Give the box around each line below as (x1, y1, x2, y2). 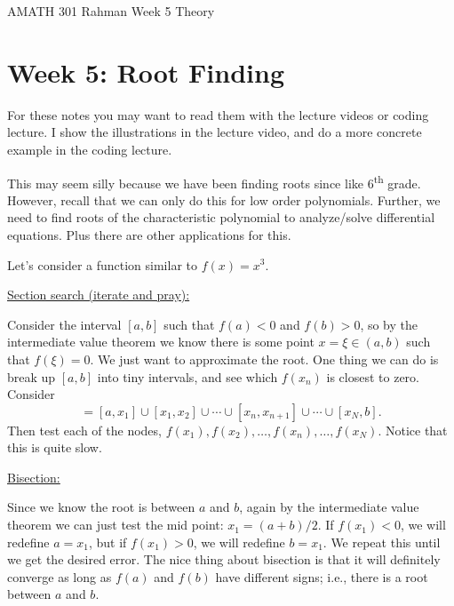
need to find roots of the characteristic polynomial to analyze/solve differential (7, 208, 435, 227)
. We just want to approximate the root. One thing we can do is (90, 349, 439, 368)
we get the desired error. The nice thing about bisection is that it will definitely (7, 550, 441, 569)
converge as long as (7, 567, 112, 586)
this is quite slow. (7, 438, 102, 457)
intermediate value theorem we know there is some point (7, 332, 315, 351)
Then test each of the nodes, (7, 420, 162, 439)
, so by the (360, 315, 418, 333)
